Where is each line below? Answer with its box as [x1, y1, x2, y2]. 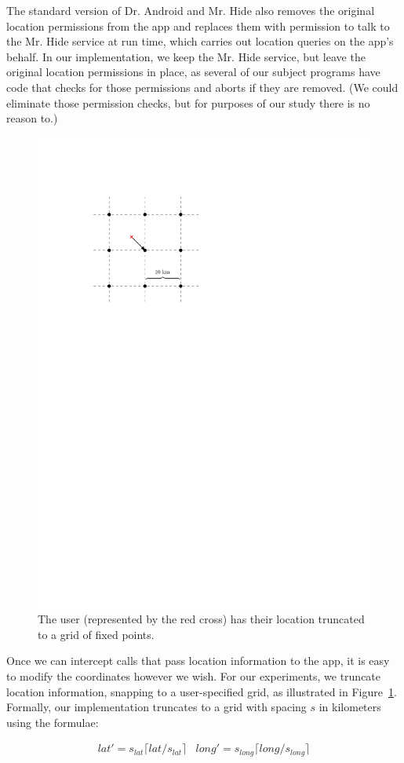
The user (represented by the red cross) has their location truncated [38, 611, 365, 627]
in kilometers [318, 699, 381, 715]
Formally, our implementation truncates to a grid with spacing [6, 699, 307, 715]
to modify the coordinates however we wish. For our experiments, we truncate [6, 668, 381, 685]
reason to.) [6, 110, 58, 126]
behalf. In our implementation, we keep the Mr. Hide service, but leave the [6, 48, 366, 64]
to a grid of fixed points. [38, 626, 155, 642]
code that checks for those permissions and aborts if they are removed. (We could [6, 78, 399, 95]
